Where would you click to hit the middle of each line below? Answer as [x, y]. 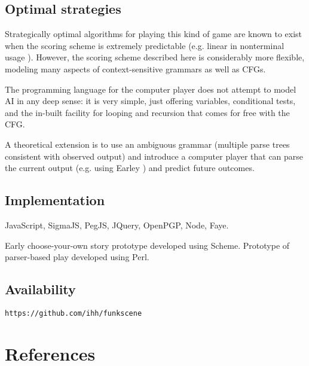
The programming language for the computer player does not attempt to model [151, 89]
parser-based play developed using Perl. [77, 257]
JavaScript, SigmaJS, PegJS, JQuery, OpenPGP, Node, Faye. [117, 225]
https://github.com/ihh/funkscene [74, 313]
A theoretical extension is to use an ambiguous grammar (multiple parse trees [147, 144]
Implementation [55, 200]
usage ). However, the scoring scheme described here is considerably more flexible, [155, 57]
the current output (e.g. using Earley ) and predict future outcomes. [130, 168]
